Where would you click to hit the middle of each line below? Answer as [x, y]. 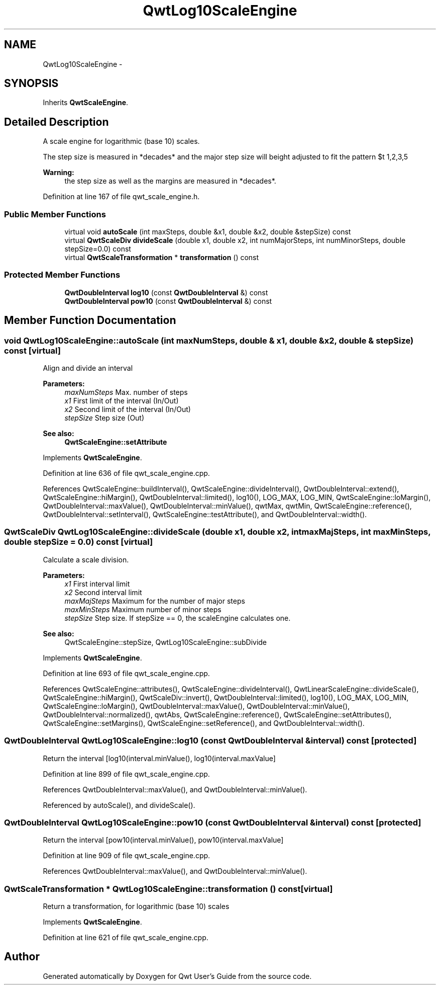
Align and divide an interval [88, 368]
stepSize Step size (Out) [104, 418]
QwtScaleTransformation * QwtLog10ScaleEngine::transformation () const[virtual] [169, 889]
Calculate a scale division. [86, 559]
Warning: [59, 173]
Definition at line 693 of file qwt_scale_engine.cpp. [126, 673]
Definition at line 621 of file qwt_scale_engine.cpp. [126, 937]
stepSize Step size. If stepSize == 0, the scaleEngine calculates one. [178, 618]
